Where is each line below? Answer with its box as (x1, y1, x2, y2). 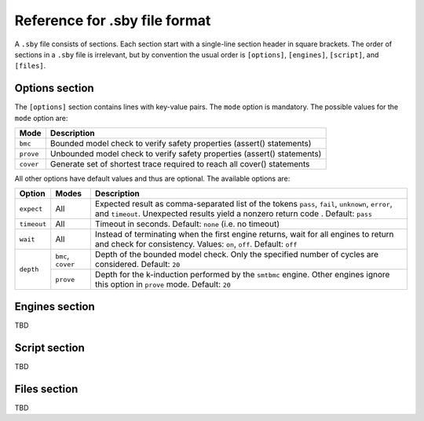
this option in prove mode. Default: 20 (94, 279, 231, 290)
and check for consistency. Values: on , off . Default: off (94, 239, 298, 250)
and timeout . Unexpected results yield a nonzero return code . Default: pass (94, 208, 373, 219)
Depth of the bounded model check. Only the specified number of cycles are (94, 249, 379, 260)
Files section (14, 382, 79, 396)
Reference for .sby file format (14, 12, 211, 29)
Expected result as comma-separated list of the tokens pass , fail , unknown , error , (94, 199, 393, 210)
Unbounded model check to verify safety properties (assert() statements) (49, 148, 322, 159)
